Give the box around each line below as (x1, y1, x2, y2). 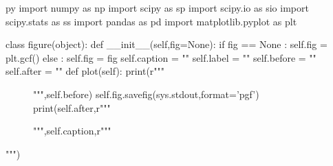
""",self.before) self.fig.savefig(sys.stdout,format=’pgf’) (33, 86, 259, 101)
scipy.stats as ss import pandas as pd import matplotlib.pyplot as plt (6, 14, 297, 28)
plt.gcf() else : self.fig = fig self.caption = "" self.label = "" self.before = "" (6, 50, 316, 64)
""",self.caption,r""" (33, 123, 111, 138)
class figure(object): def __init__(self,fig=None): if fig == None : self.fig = (6, 37, 327, 51)
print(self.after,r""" (33, 100, 111, 115)
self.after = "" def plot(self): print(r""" (6, 64, 165, 78)
